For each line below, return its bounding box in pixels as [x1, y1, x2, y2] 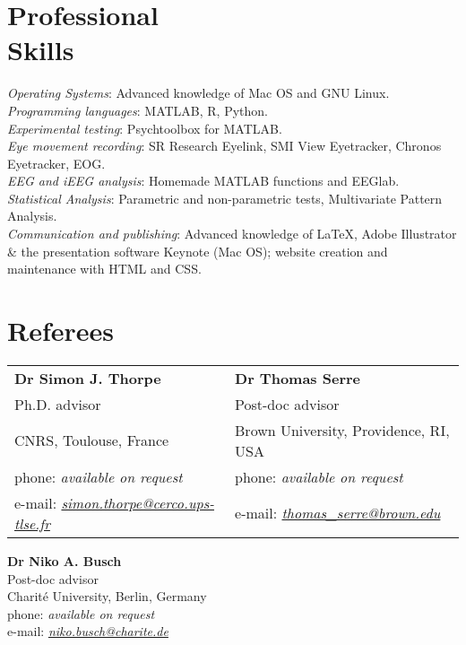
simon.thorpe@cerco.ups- [61, 492, 214, 513]
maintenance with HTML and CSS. [7, 259, 202, 278]
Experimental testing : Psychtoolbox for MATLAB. [7, 118, 282, 137]
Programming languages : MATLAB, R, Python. [7, 100, 269, 119]
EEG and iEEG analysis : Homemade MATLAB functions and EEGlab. [7, 171, 400, 190]
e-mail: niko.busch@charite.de [7, 622, 168, 641]
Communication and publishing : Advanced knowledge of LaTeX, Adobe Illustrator [7, 224, 457, 243]
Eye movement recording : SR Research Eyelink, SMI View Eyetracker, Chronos [7, 136, 442, 155]
